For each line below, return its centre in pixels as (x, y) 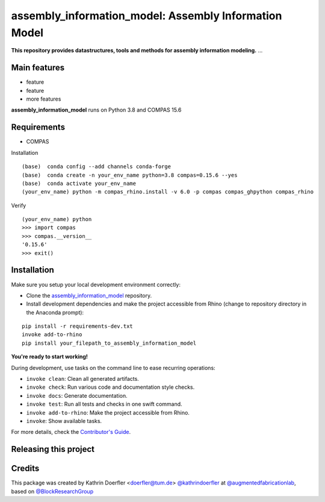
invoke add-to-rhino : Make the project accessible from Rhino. (108, 412)
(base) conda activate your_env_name (79, 183)
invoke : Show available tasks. (64, 421)
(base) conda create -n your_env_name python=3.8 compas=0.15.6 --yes (130, 175)
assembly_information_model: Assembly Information (147, 16)
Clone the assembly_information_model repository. (89, 295)
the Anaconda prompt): (55, 312)
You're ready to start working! (50, 357)
